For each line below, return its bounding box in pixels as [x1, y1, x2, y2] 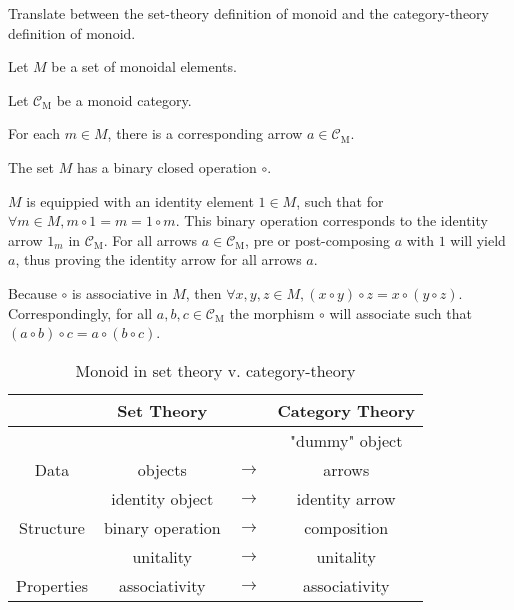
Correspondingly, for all [8, 302, 153, 323]
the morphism [229, 302, 315, 323]
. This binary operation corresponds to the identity [175, 210, 488, 231]
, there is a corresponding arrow [107, 123, 303, 144]
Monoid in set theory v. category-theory [75, 358, 356, 382]
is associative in [71, 282, 168, 303]
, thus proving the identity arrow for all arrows [15, 249, 302, 270]
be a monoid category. [56, 89, 192, 110]
